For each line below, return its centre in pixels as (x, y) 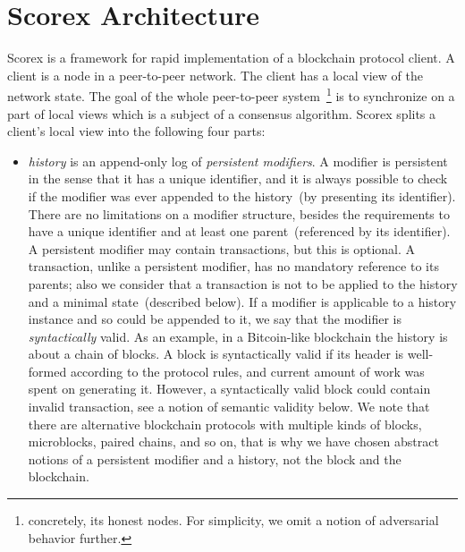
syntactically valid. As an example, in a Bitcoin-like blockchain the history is (238, 336)
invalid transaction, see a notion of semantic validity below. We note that (229, 407)
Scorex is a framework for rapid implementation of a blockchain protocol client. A (231, 58)
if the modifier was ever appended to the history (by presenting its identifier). (242, 195)
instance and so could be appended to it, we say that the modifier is (215, 319)
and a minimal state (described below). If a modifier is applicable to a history (242, 301)
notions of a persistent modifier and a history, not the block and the (215, 459)
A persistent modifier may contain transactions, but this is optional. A (222, 248)
